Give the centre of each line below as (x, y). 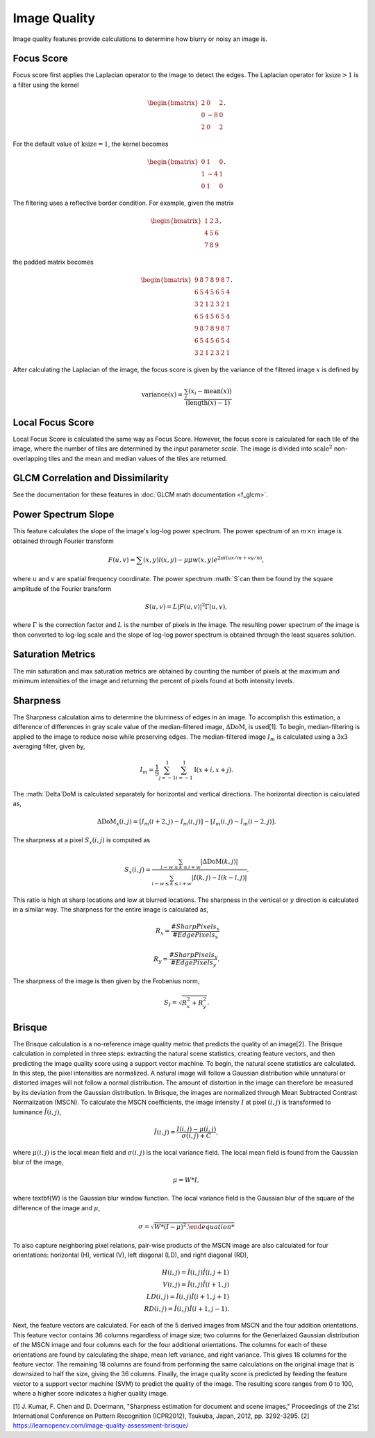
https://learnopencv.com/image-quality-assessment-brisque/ (101, 1426)
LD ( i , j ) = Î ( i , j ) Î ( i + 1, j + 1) (188, 1296)
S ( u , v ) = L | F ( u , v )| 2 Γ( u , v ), (186, 606)
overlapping (30, 458)
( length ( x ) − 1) (208, 403)
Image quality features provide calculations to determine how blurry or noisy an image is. (140, 39)
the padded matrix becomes (53, 262)
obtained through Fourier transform (64, 541)
